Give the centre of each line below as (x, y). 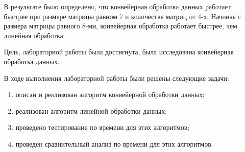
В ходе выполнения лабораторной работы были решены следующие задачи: (117, 78)
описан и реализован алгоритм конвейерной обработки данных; (110, 94)
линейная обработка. (35, 35)
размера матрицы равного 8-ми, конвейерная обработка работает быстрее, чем (121, 26)
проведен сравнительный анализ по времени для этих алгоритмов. (114, 143)
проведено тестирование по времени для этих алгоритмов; (102, 127)
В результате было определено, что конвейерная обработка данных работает (117, 6)
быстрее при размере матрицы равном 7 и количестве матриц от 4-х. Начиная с (123, 16)
